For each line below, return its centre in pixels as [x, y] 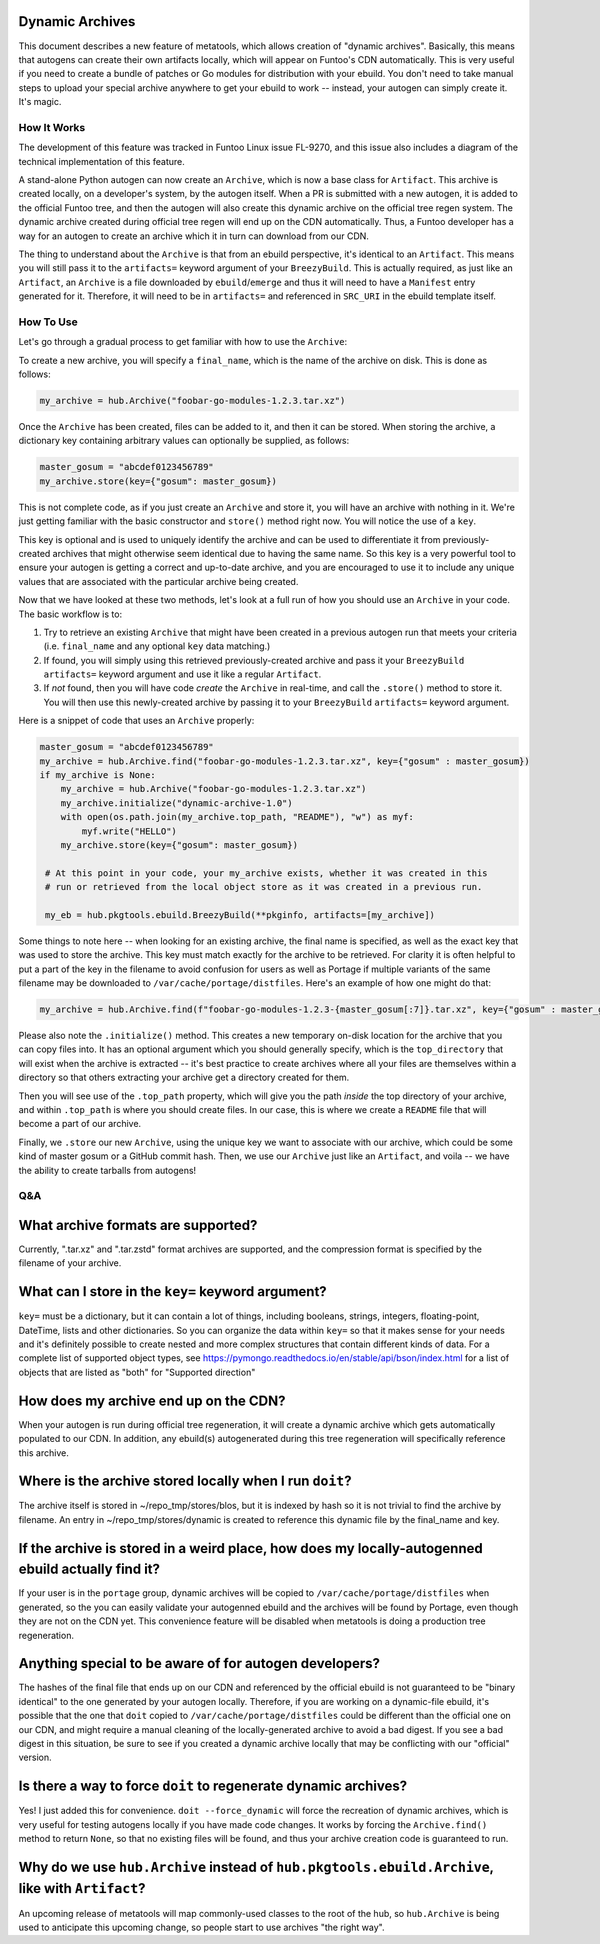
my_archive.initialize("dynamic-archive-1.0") [177, 803]
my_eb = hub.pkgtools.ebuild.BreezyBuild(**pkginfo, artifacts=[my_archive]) [240, 914]
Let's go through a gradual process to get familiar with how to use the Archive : [183, 342]
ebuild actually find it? [89, 1569]
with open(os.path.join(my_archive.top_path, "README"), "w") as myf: [237, 817]
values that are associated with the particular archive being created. [158, 581]
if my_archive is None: [98, 775]
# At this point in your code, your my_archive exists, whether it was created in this [267, 873]
